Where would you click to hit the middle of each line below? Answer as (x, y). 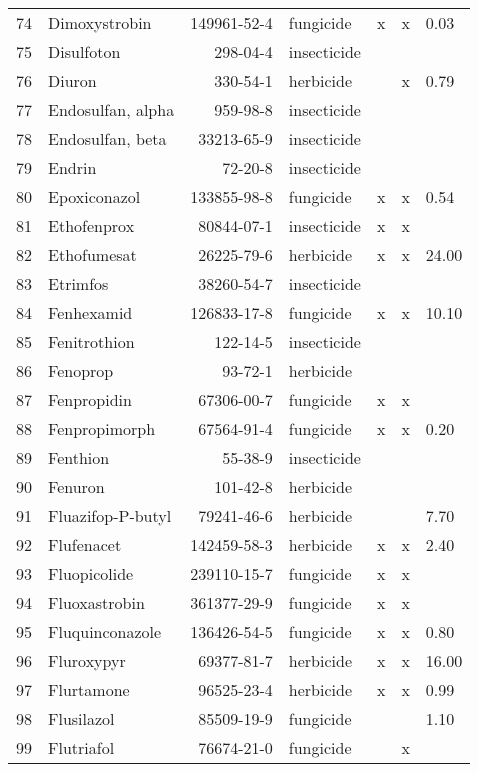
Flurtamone (89, 689)
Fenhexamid (90, 312)
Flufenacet (85, 544)
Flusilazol (81, 718)
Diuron (72, 80)
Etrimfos (78, 283)
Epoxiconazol (94, 196)
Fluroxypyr (87, 660)
